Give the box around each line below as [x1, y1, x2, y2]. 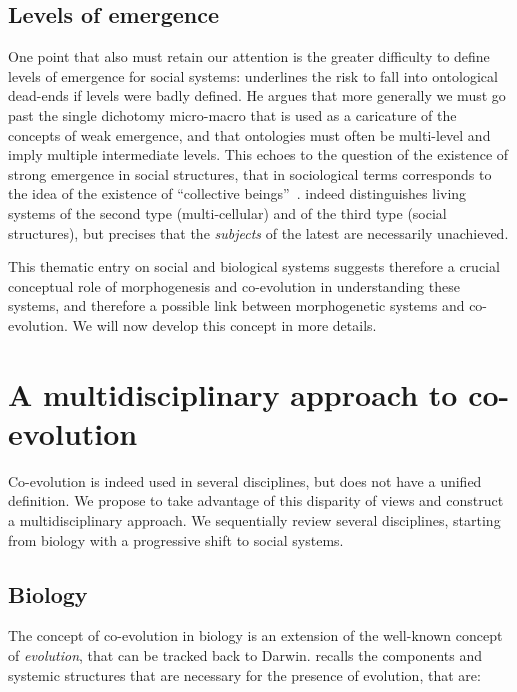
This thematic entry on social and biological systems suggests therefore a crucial [8, 256, 500, 277]
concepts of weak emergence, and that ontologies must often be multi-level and [8, 124, 491, 145]
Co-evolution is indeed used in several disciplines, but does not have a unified [8, 470, 482, 491]
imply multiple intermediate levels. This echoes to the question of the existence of [8, 144, 509, 165]
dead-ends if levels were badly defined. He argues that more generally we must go [8, 85, 506, 106]
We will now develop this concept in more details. [72, 314, 377, 335]
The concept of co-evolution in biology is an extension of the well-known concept [8, 625, 503, 646]
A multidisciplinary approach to [8, 373, 458, 414]
